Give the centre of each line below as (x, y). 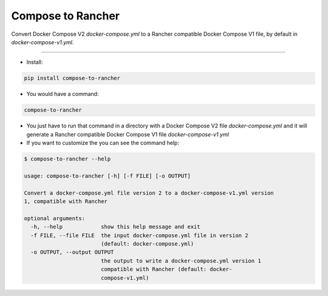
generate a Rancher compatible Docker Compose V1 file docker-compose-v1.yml (128, 134)
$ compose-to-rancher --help (67, 159)
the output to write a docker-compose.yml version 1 (181, 261)
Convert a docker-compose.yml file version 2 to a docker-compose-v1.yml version (149, 193)
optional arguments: (54, 218)
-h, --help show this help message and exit (115, 227)
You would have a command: (63, 94)
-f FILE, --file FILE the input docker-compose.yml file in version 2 (139, 235)
